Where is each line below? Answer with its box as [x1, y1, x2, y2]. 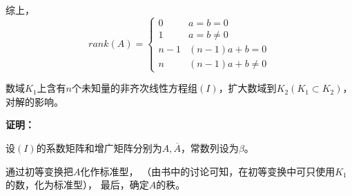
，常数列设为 [180, 140, 239, 155]
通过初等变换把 [6, 164, 73, 178]
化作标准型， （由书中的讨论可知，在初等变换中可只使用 [80, 164, 335, 178]
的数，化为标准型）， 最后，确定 [6, 177, 149, 192]
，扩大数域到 [218, 81, 277, 95]
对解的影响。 [6, 94, 63, 108]
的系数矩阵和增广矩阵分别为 [36, 140, 162, 155]
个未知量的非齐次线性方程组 [71, 81, 197, 95]
